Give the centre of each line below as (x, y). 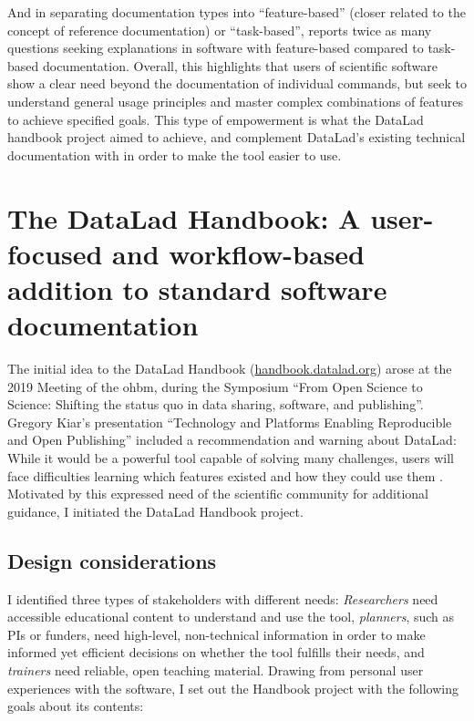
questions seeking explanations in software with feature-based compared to (216, 48)
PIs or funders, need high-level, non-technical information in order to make (216, 634)
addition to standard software (197, 288)
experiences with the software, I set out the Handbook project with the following (233, 688)
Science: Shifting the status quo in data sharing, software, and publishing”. (216, 404)
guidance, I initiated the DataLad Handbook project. (155, 511)
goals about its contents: (76, 706)
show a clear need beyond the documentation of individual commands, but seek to (237, 83)
